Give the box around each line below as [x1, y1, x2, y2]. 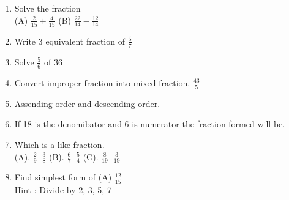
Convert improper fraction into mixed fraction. [14, 76, 190, 89]
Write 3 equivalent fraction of [14, 34, 125, 47]
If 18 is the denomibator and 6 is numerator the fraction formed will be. [14, 117, 285, 130]
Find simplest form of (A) [14, 171, 112, 183]
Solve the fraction [14, 2, 81, 14]
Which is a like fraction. [14, 138, 105, 151]
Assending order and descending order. [14, 97, 160, 109]
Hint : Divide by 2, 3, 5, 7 [14, 183, 111, 196]
